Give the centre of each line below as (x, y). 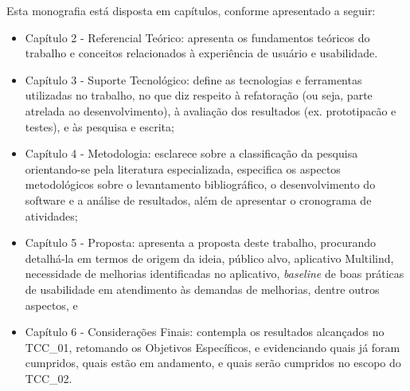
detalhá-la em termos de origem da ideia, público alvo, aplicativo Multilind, (209, 258)
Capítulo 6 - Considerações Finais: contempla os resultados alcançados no (205, 332)
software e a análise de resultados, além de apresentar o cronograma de (198, 199)
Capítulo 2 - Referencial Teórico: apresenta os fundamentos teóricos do (197, 37)
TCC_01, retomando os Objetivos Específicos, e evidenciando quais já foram (213, 347)
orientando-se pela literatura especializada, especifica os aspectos (183, 168)
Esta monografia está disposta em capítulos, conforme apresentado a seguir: (191, 10)
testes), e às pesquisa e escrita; (100, 126)
